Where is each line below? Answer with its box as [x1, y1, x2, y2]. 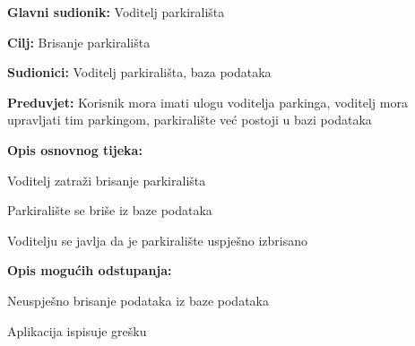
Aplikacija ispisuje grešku [7, 321, 147, 340]
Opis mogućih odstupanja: [7, 261, 172, 280]
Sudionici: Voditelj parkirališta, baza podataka [7, 63, 272, 82]
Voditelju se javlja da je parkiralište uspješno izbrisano [7, 230, 307, 249]
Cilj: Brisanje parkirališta [7, 32, 151, 51]
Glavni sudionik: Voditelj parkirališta [7, 3, 225, 21]
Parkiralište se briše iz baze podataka [7, 201, 212, 220]
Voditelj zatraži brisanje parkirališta [7, 170, 206, 189]
